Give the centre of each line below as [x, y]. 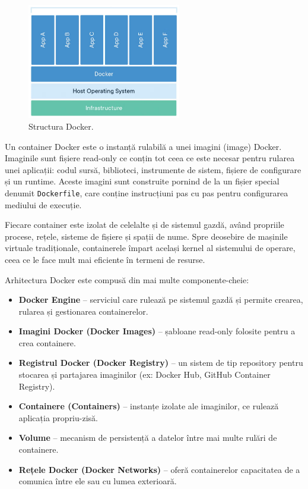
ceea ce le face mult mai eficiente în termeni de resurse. [105, 259]
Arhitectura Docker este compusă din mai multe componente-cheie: [127, 279]
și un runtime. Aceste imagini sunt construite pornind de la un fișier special [142, 181]
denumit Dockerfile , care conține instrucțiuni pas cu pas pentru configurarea [147, 192]
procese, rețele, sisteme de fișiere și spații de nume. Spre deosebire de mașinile [146, 236]
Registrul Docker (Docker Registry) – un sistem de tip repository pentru [161, 363]
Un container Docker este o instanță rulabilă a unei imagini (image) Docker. [143, 146]
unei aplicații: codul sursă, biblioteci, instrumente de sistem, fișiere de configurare [153, 169]
